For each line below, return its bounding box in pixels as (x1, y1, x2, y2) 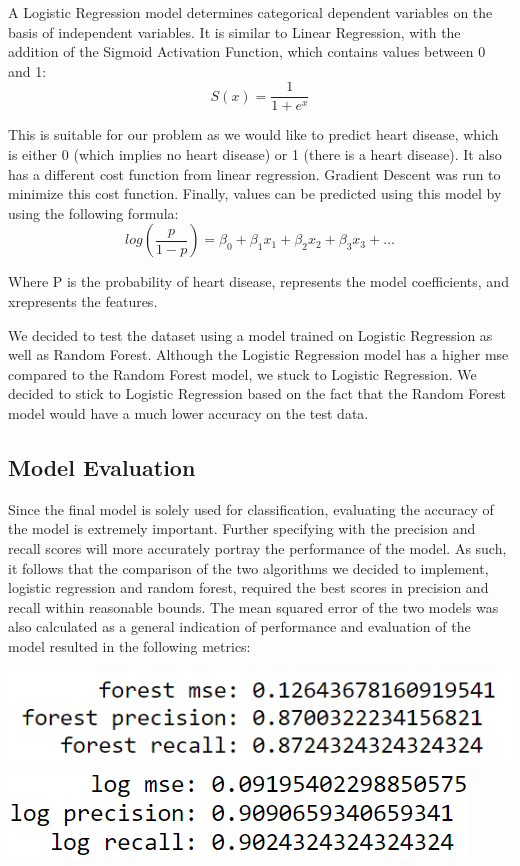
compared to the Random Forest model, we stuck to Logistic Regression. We (8, 363, 477, 384)
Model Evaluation (8, 451, 196, 482)
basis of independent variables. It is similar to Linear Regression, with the (8, 21, 461, 42)
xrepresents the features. (8, 291, 158, 311)
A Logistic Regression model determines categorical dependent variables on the (8, 2, 493, 22)
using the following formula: (8, 202, 179, 223)
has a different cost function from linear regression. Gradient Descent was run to (8, 163, 501, 184)
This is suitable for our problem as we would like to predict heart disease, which (8, 124, 499, 145)
